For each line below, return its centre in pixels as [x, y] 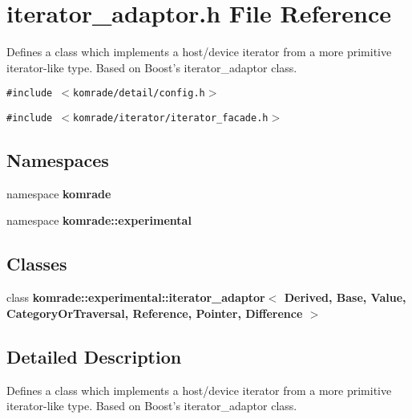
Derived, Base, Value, [345, 297]
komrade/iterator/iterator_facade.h [171, 118]
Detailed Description [94, 356]
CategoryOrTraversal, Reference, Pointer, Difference [155, 313]
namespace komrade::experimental [99, 220]
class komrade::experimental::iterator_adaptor [136, 297]
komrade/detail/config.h [139, 94]
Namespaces [58, 160]
